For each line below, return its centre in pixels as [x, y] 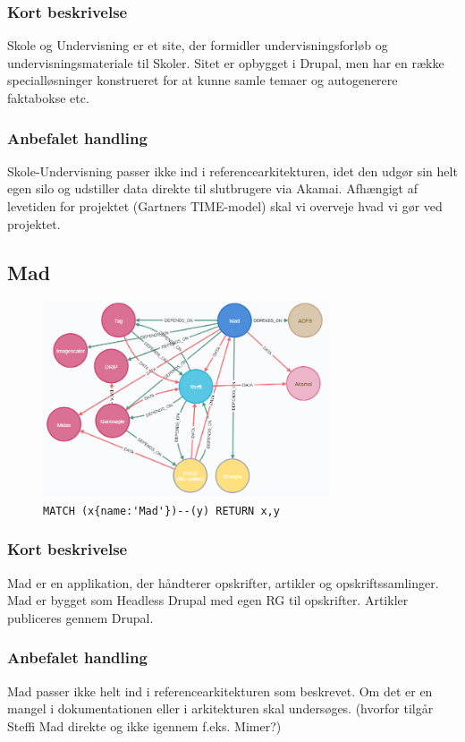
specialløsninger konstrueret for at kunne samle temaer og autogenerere [203, 80]
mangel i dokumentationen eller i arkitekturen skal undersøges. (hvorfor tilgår [220, 708]
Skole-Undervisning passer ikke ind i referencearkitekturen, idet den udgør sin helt [232, 171]
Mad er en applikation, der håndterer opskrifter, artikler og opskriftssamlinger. [223, 582]
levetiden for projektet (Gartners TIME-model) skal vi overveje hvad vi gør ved [225, 206]
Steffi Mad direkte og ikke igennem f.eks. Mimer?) [144, 725]
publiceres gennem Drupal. [80, 617]
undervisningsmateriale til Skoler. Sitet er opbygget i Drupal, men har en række [226, 62]
